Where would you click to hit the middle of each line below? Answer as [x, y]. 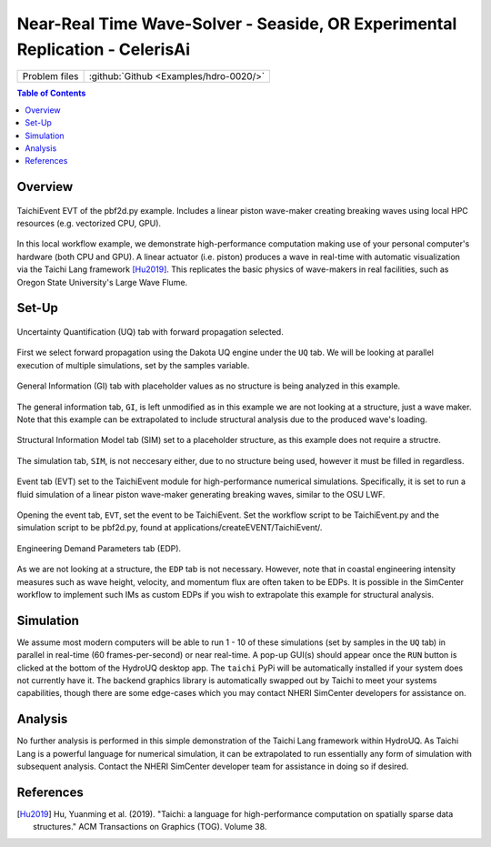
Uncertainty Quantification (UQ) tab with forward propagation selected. [150, 332]
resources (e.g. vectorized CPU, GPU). [89, 224]
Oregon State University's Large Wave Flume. [102, 282]
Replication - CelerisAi [104, 49]
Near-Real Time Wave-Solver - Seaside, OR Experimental [237, 24]
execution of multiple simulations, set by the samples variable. [133, 365]
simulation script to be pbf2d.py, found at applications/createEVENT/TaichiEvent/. [170, 528]
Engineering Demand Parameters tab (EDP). [99, 548]
